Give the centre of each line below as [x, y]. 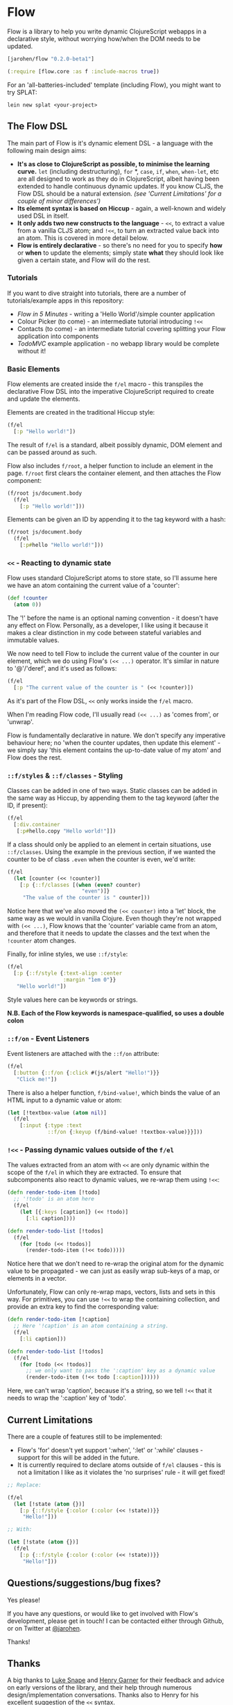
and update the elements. [44, 399]
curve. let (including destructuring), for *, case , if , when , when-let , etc [118, 171]
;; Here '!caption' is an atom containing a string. [91, 1326]
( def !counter [28, 598]
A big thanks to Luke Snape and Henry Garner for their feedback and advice [116, 1680]
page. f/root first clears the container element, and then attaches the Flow [114, 473]
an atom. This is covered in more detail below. [83, 238]
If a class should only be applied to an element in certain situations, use [109, 844]
